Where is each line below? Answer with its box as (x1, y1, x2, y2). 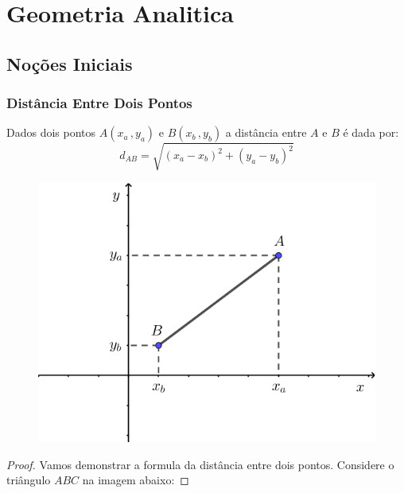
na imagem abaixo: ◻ (82, 472, 189, 488)
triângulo (6, 472, 51, 488)
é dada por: (343, 124, 399, 141)
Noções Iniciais (6, 51, 133, 76)
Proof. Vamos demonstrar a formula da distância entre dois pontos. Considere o (6, 456, 394, 472)
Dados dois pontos (6, 124, 96, 141)
